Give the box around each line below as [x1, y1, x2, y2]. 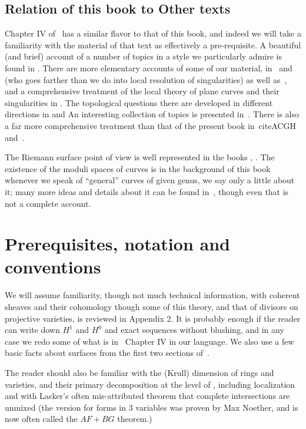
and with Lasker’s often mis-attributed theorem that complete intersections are [5, 390, 290, 402]
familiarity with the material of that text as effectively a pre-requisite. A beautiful [5, 38, 301, 51]
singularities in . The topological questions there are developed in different [5, 96, 273, 108]
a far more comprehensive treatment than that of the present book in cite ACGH [5, 119, 297, 131]
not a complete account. [5, 197, 91, 209]
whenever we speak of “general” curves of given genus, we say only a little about [5, 174, 295, 186]
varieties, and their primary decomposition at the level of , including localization [5, 378, 295, 390]
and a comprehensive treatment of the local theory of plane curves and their [5, 85, 280, 97]
